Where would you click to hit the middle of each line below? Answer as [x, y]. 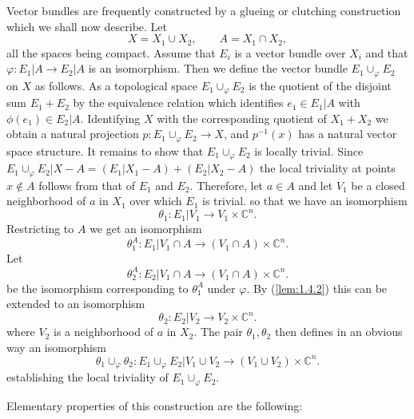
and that [387, 52]
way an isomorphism [57, 347]
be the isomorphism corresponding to [98, 288]
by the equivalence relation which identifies [178, 103]
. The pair [218, 332]
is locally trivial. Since [309, 150]
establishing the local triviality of [88, 377]
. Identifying [110, 118]
